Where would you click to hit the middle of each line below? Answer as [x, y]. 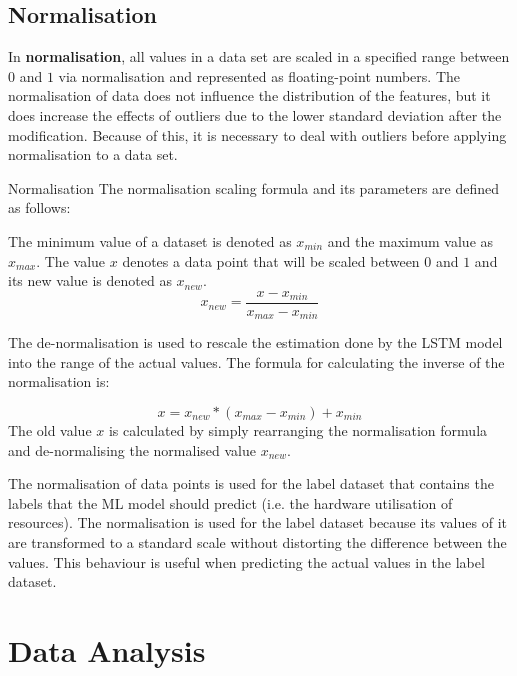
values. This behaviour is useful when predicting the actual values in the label [246, 561]
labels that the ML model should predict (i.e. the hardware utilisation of [230, 502]
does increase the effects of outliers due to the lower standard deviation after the [255, 114]
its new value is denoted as [90, 280]
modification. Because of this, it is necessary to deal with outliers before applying [257, 134]
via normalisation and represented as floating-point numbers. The [259, 75]
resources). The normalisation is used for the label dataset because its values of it [257, 522]
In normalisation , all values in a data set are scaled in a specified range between [259, 56]
